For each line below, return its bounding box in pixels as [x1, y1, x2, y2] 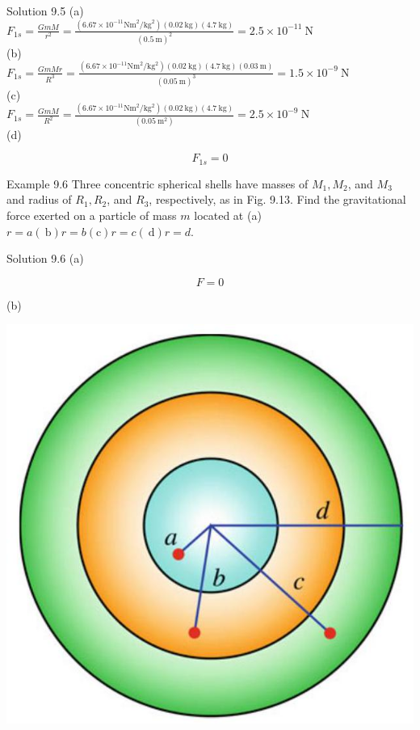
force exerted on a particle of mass [6, 207, 177, 224]
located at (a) [194, 207, 262, 224]
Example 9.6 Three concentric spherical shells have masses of [6, 175, 309, 192]
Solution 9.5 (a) [6, 2, 84, 19]
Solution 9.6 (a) [6, 250, 84, 267]
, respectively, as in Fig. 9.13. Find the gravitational [149, 191, 406, 208]
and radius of [6, 191, 72, 208]
